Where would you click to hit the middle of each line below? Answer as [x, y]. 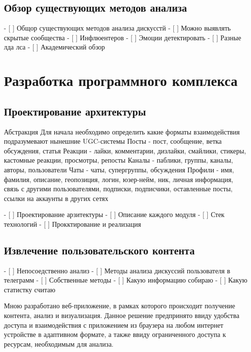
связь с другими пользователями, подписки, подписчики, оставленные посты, [118, 189]
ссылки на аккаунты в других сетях [56, 198]
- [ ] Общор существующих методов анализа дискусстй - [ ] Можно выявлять [117, 28]
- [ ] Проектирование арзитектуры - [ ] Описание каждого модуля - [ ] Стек [114, 214]
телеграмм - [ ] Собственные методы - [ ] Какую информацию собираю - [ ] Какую [126, 280]
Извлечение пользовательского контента [99, 250]
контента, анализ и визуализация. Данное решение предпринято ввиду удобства [122, 315]
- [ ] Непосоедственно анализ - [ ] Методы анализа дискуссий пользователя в [117, 270]
